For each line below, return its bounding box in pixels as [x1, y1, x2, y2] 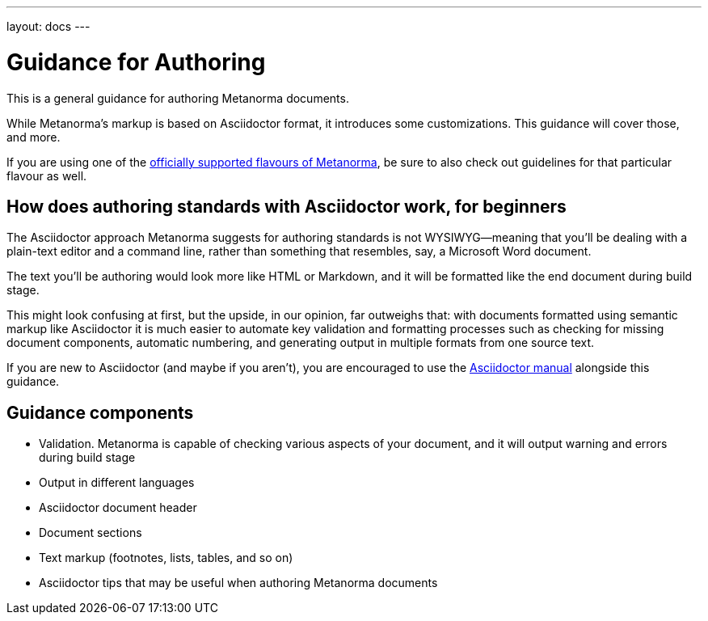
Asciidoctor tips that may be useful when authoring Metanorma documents [39, 576, 438, 590]
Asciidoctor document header [39, 501, 197, 515]
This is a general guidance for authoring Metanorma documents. [6, 91, 349, 105]
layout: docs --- [6, 19, 91, 33]
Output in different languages [39, 475, 195, 490]
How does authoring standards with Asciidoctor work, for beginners [6, 196, 567, 217]
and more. [6, 129, 61, 144]
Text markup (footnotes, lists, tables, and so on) [39, 551, 293, 565]
